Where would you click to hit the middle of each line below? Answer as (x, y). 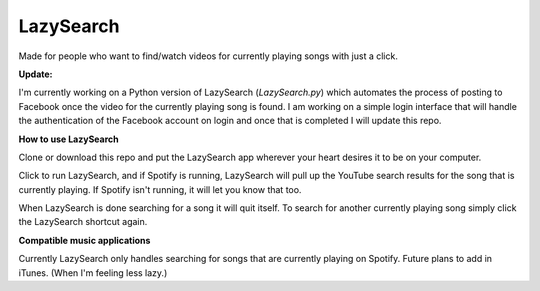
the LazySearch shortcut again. (83, 222)
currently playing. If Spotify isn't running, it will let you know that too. (160, 189)
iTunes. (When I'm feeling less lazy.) (93, 272)
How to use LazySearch (68, 139)
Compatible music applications (84, 240)
